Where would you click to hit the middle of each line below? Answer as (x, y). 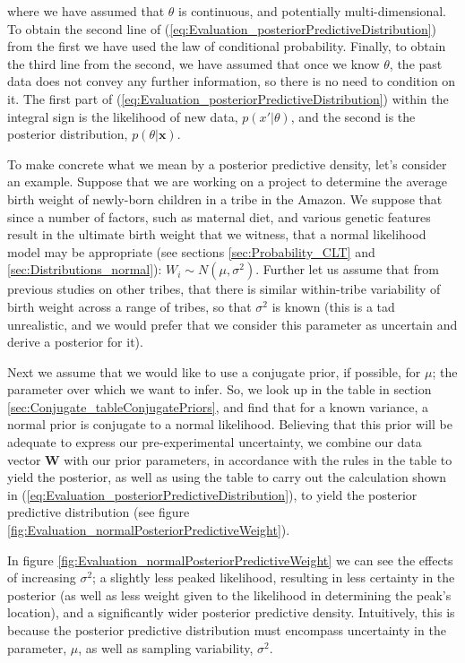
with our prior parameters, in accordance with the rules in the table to (258, 459)
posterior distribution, (68, 134)
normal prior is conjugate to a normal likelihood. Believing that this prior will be (230, 424)
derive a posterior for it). (75, 342)
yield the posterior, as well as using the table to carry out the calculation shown (227, 477)
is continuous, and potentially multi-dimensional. (313, 11)
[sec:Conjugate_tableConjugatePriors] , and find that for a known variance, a (218, 406)
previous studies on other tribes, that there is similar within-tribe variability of (224, 289)
